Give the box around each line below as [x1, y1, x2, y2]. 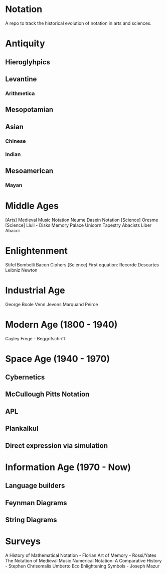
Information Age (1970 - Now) [5, 461, 131, 473]
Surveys [5, 536, 41, 547]
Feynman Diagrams [5, 499, 67, 507]
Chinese [5, 137, 26, 144]
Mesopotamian [5, 106, 54, 114]
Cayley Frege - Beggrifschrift [5, 335, 65, 341]
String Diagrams [5, 516, 57, 524]
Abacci [5, 227, 20, 233]
